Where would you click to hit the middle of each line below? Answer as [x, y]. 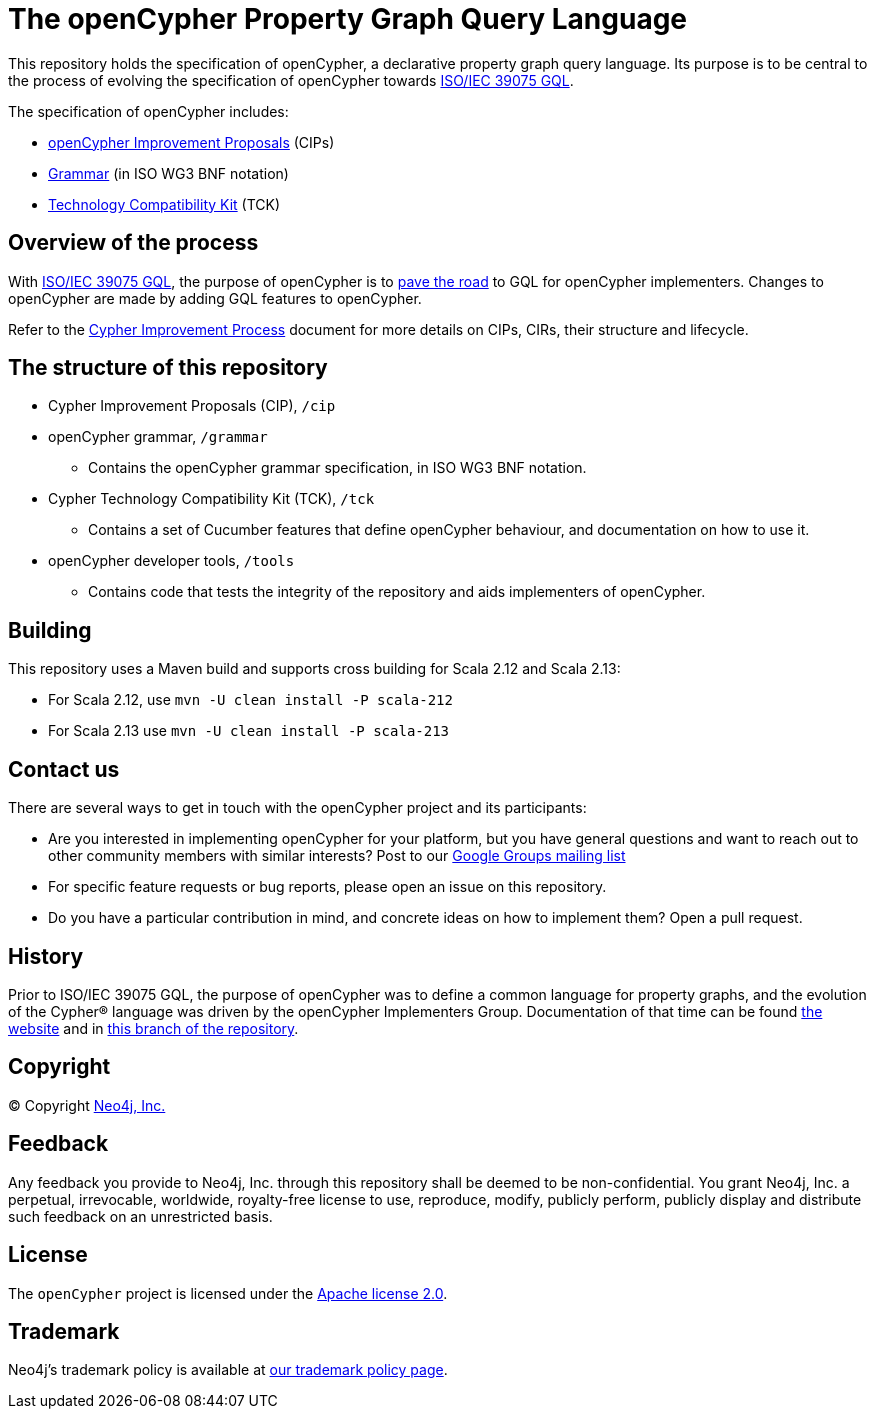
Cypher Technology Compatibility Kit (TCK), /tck [211, 499]
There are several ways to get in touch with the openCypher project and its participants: [297, 808]
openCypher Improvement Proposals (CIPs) [191, 142]
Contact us [64, 769]
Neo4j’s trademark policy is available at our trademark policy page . [228, 1370]
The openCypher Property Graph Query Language [348, 19]
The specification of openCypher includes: [148, 111]
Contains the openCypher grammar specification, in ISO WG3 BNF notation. [337, 468]
